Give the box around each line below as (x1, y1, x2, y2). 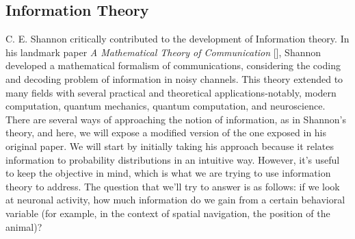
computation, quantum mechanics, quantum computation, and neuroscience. (5, 99, 326, 113)
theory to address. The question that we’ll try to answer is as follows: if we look (5, 179, 340, 193)
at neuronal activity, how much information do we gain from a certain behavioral (5, 192, 345, 207)
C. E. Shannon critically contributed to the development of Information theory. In (5, 32, 350, 46)
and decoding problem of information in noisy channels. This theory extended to (5, 71, 343, 86)
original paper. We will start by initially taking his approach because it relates (5, 138, 334, 153)
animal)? (5, 219, 42, 234)
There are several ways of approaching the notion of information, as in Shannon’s (5, 112, 346, 126)
